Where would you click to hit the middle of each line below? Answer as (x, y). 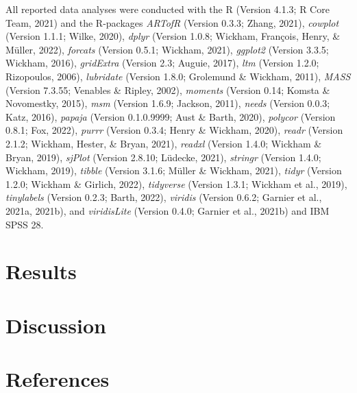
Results (41, 271)
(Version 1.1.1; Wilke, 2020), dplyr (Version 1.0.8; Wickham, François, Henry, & (173, 36)
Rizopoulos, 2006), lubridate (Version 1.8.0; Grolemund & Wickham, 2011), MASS (178, 76)
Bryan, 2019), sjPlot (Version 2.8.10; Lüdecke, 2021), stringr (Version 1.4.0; (163, 157)
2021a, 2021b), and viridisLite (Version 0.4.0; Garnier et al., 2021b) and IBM (168, 210)
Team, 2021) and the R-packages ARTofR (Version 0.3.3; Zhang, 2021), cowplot (172, 22)
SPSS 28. (25, 224)
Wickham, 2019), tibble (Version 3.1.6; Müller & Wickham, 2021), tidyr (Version (174, 170)
